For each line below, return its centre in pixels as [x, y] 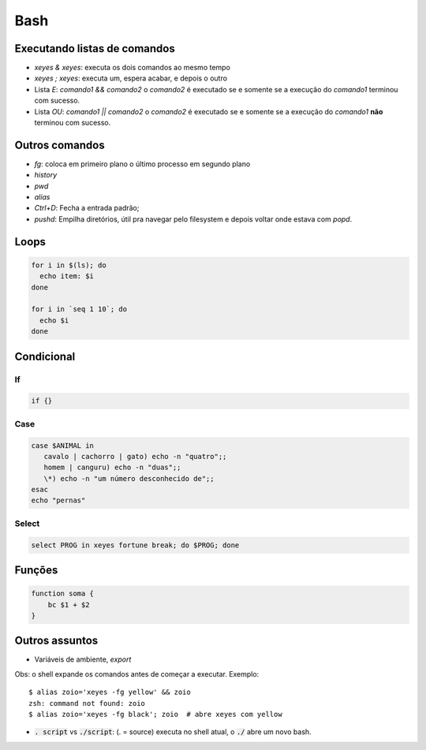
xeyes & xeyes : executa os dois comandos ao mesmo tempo [132, 68]
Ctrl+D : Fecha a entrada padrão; [87, 208]
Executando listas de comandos [95, 49]
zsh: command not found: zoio [87, 703]
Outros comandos [60, 145]
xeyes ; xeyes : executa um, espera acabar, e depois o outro [131, 78]
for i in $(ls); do [69, 265]
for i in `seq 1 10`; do [79, 309]
